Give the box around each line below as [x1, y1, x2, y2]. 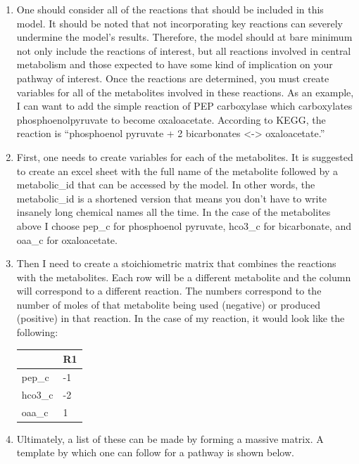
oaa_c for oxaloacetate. [16, 232, 118, 247]
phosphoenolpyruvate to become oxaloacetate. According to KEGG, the [16, 112, 326, 127]
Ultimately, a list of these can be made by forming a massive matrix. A [16, 431, 324, 446]
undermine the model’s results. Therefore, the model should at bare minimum [16, 30, 353, 44]
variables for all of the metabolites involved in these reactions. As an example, [16, 84, 354, 99]
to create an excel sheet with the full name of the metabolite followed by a [16, 163, 339, 178]
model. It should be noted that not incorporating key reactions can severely [16, 15, 343, 30]
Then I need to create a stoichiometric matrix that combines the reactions [16, 256, 336, 271]
